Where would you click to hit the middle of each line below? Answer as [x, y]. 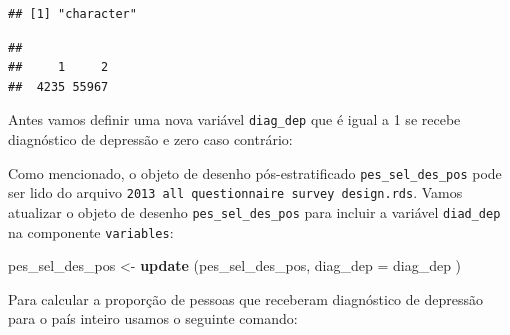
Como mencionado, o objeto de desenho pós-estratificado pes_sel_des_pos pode [255, 172]
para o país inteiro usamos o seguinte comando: [153, 318]
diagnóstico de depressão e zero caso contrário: [150, 139]
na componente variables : [91, 231]
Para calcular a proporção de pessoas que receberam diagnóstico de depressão [245, 298]
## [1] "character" [72, 14]
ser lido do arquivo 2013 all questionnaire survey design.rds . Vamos [235, 192]
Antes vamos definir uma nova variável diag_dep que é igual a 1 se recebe [234, 119]
